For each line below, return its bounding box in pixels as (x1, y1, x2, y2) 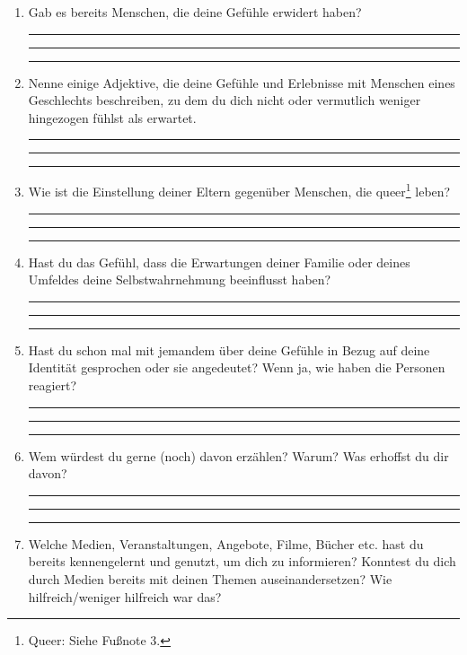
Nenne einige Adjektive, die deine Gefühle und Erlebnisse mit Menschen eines (28, 73, 455, 92)
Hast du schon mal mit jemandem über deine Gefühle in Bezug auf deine (28, 340, 430, 359)
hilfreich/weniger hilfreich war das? (28, 587, 222, 606)
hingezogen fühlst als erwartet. (28, 108, 197, 127)
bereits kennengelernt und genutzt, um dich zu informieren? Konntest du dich (28, 552, 456, 571)
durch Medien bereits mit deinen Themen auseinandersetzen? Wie (28, 569, 392, 588)
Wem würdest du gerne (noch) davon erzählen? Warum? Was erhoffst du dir (28, 446, 449, 465)
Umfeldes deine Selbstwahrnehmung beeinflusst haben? (28, 270, 331, 289)
